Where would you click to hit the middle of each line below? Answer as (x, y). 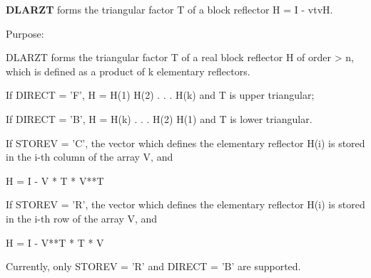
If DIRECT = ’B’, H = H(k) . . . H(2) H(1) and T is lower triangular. (159, 118)
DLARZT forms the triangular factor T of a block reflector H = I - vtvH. (169, 9)
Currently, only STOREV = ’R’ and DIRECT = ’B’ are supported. (153, 266)
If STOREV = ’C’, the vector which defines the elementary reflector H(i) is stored (185, 143)
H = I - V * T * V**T (55, 180)
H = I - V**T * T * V (55, 242)
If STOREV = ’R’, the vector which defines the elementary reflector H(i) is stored (185, 204)
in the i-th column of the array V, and (90, 157)
